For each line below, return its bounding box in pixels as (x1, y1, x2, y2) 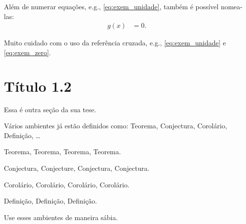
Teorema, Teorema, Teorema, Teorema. (4, 146, 121, 157)
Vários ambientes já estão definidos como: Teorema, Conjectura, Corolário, (4, 121, 227, 131)
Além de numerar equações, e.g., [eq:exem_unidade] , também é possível (4, 1, 219, 11)
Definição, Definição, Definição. (4, 196, 97, 206)
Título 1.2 (4, 76, 72, 96)
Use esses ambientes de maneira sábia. (4, 212, 118, 222)
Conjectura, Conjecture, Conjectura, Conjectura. (4, 163, 150, 173)
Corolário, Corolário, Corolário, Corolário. (4, 179, 130, 189)
